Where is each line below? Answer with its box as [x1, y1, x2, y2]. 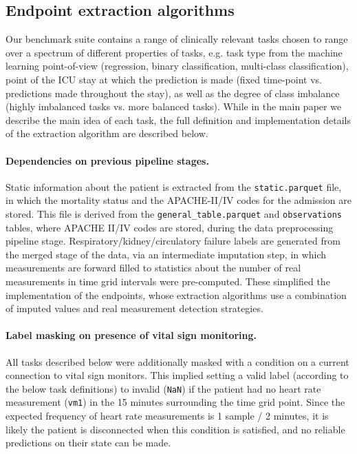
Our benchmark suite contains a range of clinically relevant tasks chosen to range [6, 32, 348, 46]
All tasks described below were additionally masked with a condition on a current [6, 354, 349, 369]
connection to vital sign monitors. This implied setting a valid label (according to [6, 368, 349, 382]
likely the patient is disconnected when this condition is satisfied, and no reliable [6, 422, 345, 436]
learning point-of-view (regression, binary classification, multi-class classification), [6, 59, 349, 73]
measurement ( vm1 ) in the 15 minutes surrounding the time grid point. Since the [6, 395, 345, 409]
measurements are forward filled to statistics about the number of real [6, 260, 301, 275]
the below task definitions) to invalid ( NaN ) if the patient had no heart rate [6, 381, 321, 395]
